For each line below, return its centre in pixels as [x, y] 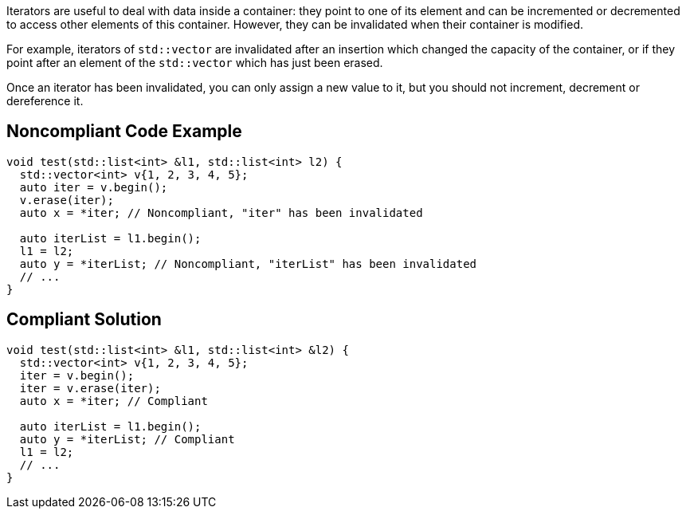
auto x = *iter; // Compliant [114, 401]
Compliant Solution [84, 320]
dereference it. [45, 101]
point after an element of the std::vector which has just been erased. [195, 63]
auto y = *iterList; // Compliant [127, 439]
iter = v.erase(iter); [90, 388]
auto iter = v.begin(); [94, 187]
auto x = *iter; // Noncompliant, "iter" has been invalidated [221, 212]
